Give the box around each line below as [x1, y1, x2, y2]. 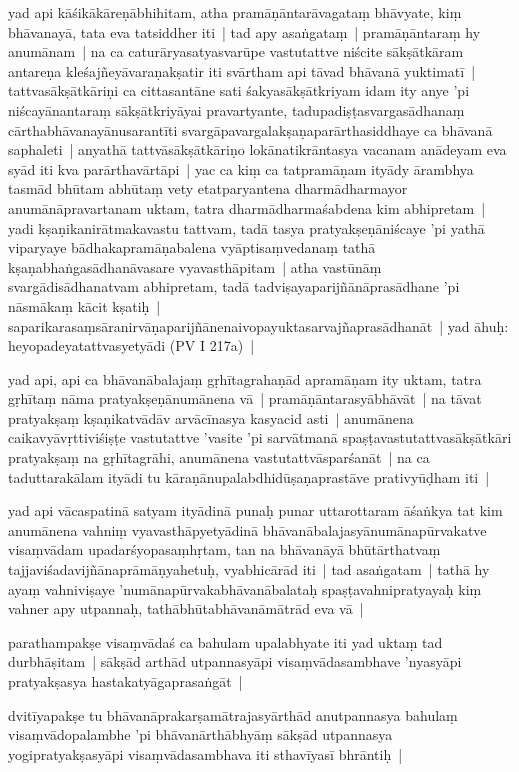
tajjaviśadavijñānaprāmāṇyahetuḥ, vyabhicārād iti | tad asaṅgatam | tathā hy [8, 559, 490, 580]
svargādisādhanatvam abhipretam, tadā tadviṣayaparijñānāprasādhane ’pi [8, 276, 460, 297]
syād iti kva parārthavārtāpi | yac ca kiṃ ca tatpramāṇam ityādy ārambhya [8, 158, 474, 179]
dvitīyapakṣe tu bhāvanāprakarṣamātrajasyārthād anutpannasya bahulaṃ [8, 704, 458, 725]
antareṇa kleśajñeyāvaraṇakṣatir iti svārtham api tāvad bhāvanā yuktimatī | [8, 60, 476, 81]
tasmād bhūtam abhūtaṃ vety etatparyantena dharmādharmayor [8, 178, 408, 199]
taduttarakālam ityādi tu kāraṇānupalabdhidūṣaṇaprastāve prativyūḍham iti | [8, 466, 490, 487]
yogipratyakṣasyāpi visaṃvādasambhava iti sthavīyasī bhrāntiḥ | [8, 743, 403, 764]
